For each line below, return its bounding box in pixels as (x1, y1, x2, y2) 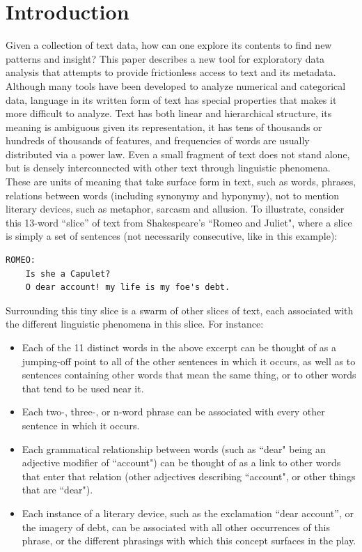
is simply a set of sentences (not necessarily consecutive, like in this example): (6, 229, 338, 243)
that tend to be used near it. (22, 381, 144, 395)
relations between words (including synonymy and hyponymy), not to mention (6, 187, 340, 202)
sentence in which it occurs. (22, 417, 140, 432)
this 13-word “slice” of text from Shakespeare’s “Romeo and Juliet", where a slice (6, 215, 352, 229)
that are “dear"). (22, 482, 93, 497)
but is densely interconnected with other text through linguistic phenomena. (6, 160, 331, 175)
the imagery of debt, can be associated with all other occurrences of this (22, 519, 331, 534)
